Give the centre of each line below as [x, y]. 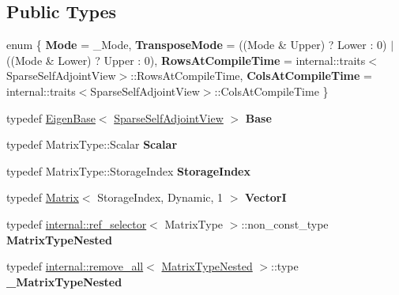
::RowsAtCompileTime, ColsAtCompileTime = [251, 76]
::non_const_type [285, 223]
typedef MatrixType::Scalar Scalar [92, 144]
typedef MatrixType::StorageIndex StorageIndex [128, 170]
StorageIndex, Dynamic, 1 [160, 197]
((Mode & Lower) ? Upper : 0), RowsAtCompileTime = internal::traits [186, 60]
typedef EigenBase [51, 117]
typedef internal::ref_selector [77, 223]
